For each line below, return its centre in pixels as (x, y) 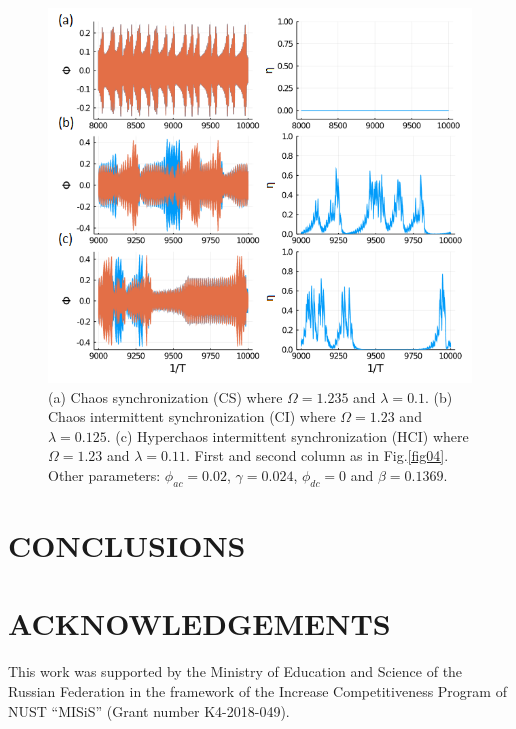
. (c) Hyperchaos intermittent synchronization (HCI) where (287, 435)
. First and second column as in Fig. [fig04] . (317, 455)
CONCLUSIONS (127, 545)
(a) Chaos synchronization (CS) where (165, 396)
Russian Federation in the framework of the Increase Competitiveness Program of (257, 690)
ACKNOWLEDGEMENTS (199, 623)
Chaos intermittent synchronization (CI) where (192, 416)
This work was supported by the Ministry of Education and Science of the (235, 671)
